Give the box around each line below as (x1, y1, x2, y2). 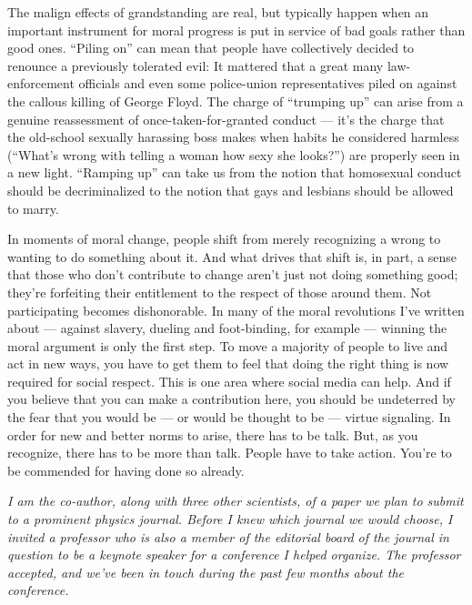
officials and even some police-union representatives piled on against (78, 74, 457, 93)
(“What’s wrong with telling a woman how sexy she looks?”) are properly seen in (7, 145, 460, 164)
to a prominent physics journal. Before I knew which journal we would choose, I (7, 509, 453, 529)
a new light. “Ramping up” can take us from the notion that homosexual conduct (7, 163, 462, 182)
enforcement (7, 74, 75, 93)
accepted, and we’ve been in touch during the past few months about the (7, 562, 404, 581)
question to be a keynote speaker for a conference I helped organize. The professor (7, 545, 461, 564)
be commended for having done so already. (7, 460, 245, 479)
